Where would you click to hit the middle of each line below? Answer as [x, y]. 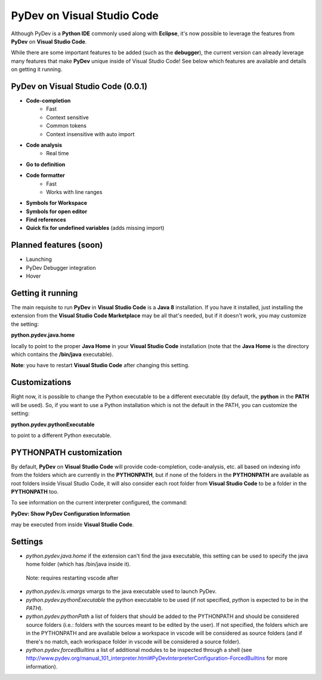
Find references [46, 220]
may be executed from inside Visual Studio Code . [72, 525]
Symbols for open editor [57, 211]
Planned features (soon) [57, 245]
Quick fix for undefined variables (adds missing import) [95, 228]
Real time [58, 153]
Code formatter [45, 176]
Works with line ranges [74, 192]
